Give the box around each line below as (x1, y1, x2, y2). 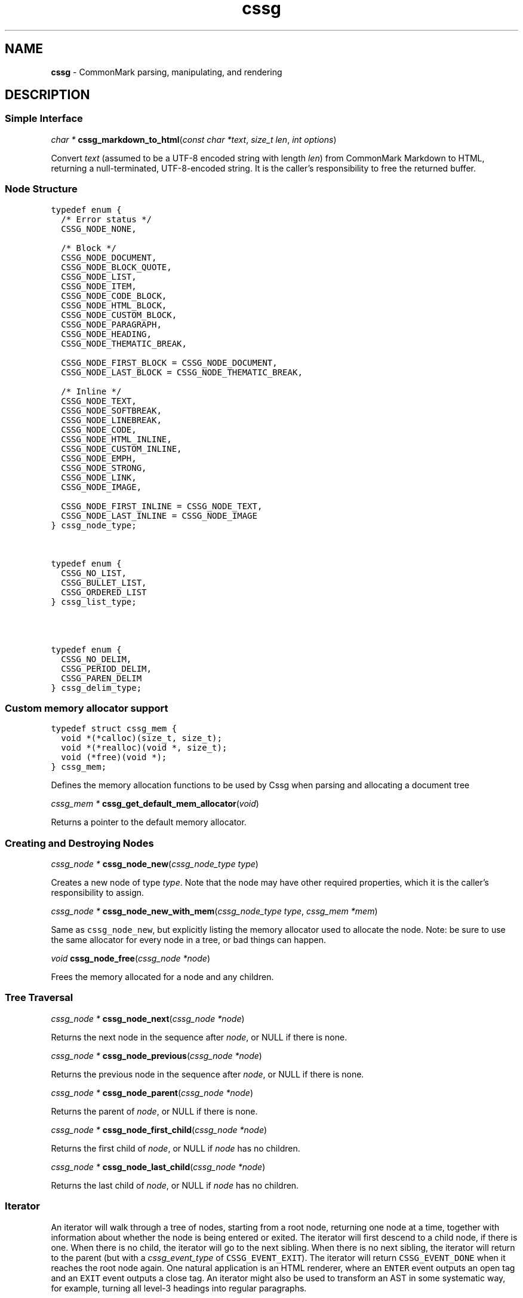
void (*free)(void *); (61, 752, 167, 763)
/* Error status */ (61, 214, 152, 224)
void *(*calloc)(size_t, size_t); (61, 733, 222, 743)
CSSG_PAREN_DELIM (61, 673, 142, 683)
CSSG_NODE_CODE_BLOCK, (61, 290, 167, 301)
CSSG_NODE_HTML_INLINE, (61, 434, 172, 444)
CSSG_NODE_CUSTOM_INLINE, (61, 443, 182, 454)
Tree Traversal (5, 991, 73, 1004)
